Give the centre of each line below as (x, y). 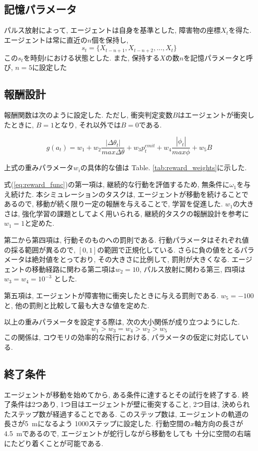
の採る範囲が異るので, (40, 249)
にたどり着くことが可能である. (54, 443)
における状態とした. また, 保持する (103, 57)
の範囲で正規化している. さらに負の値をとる (169, 249)
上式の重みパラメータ (39, 167)
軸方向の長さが (218, 423)
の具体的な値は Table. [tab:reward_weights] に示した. (164, 167)
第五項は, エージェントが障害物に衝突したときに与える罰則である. (111, 295)
